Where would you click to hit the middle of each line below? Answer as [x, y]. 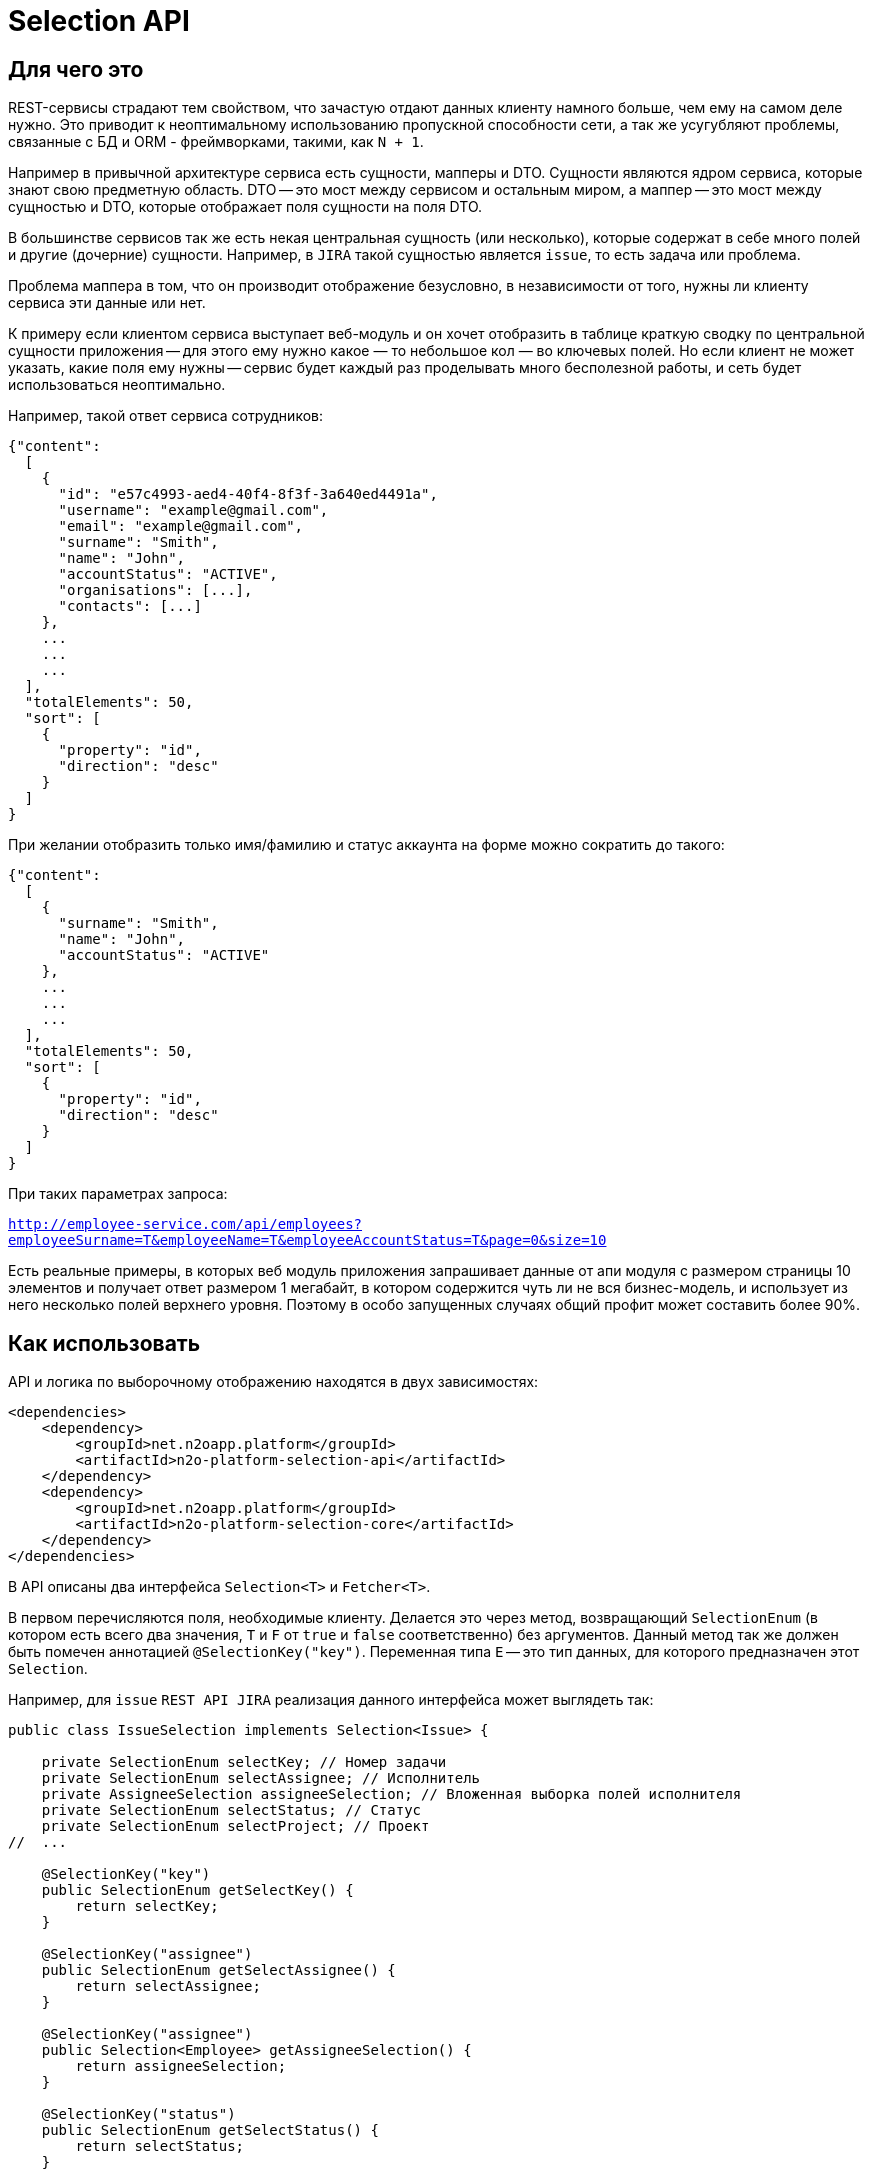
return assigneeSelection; [181, 2066]
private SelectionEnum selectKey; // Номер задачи [244, 1762]
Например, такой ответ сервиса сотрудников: [165, 416]
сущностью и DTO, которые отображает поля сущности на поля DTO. [245, 207]
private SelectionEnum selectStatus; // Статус [231, 1810]
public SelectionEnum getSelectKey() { [197, 1890]
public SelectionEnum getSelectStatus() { [210, 2130]
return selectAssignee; [168, 1986]
